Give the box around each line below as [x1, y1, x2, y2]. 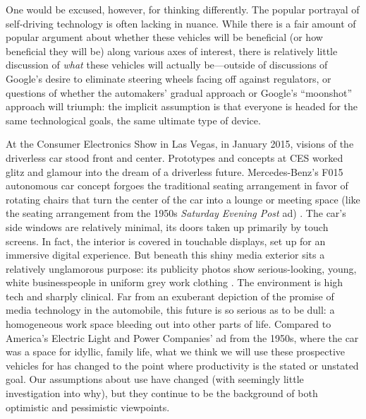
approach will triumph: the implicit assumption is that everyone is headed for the [6, 99, 358, 114]
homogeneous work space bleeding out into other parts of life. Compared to [6, 317, 331, 331]
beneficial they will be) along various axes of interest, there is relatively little [6, 43, 338, 58]
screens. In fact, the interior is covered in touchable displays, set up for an [6, 233, 326, 248]
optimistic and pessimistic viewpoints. [6, 399, 170, 414]
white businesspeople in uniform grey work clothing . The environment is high [6, 275, 343, 290]
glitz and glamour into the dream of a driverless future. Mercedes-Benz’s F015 [6, 164, 343, 179]
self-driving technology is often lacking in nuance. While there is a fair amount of [6, 16, 356, 30]
